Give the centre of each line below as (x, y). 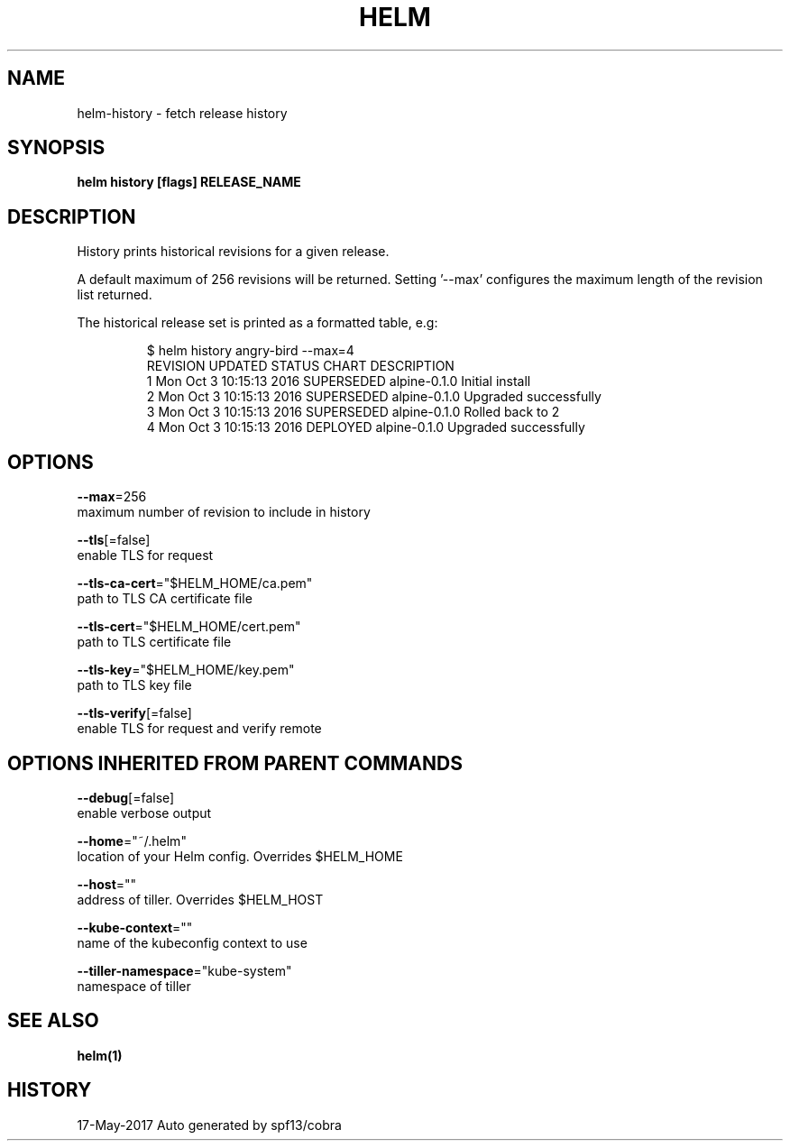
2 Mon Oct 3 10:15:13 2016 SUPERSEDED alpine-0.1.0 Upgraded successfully (374, 397)
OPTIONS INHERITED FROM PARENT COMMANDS (235, 763)
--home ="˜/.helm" (132, 840)
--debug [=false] (126, 797)
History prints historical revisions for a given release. (233, 252)
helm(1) (100, 1055)
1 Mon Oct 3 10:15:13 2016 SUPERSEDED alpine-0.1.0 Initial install (339, 381)
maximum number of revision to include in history (224, 512)
